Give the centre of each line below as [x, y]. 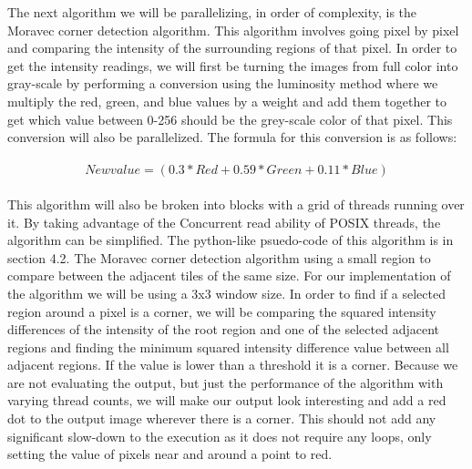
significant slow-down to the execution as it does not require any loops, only [220, 436]
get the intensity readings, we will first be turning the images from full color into [233, 65]
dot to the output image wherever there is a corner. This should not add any [222, 418]
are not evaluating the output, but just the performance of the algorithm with [226, 382]
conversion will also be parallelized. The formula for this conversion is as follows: [232, 137]
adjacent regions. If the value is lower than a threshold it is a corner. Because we [233, 365]
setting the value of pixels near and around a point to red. [170, 454]
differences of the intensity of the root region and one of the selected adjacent [223, 329]
